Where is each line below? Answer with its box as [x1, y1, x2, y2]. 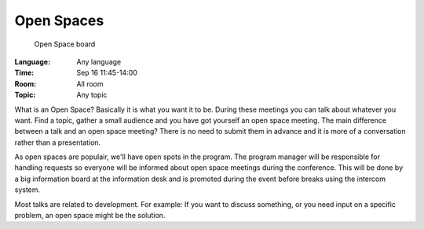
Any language [76, 57, 122, 66]
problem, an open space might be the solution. [14, 211, 166, 220]
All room [76, 79, 104, 88]
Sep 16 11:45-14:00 [76, 68, 137, 78]
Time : [14, 68, 35, 78]
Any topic [76, 90, 108, 100]
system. [14, 185, 41, 194]
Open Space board [34, 39, 96, 49]
